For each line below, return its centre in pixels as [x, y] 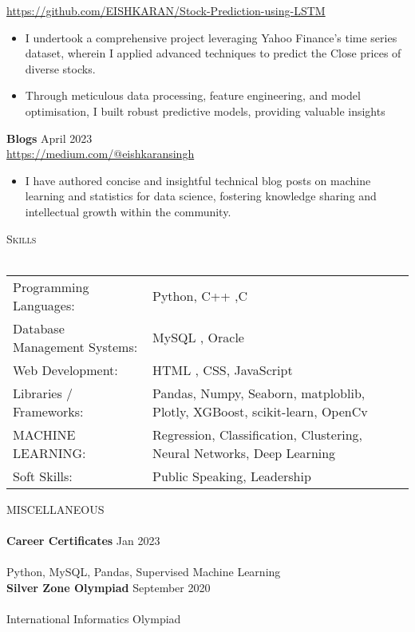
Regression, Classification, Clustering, [257, 434]
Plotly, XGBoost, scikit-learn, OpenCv [260, 411]
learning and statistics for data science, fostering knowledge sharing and [201, 196]
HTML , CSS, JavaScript [223, 369]
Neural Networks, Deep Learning [244, 452]
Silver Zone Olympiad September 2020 [109, 587]
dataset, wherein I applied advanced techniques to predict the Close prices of [213, 53]
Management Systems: [75, 346]
